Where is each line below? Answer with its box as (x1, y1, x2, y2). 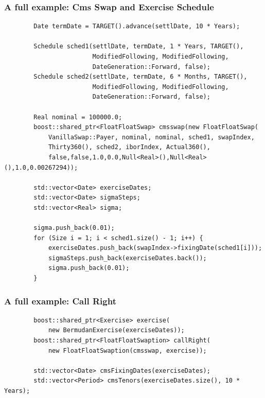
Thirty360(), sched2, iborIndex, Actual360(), (48, 143, 210, 151)
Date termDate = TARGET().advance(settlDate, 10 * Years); (33, 23, 240, 30)
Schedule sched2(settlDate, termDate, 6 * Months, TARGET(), (33, 73, 248, 81)
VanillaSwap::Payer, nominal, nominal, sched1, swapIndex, (48, 133, 255, 141)
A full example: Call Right (4, 294, 116, 307)
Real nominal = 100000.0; (33, 113, 122, 121)
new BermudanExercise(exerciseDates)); (48, 327, 185, 334)
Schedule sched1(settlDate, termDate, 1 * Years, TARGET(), (33, 43, 244, 50)
